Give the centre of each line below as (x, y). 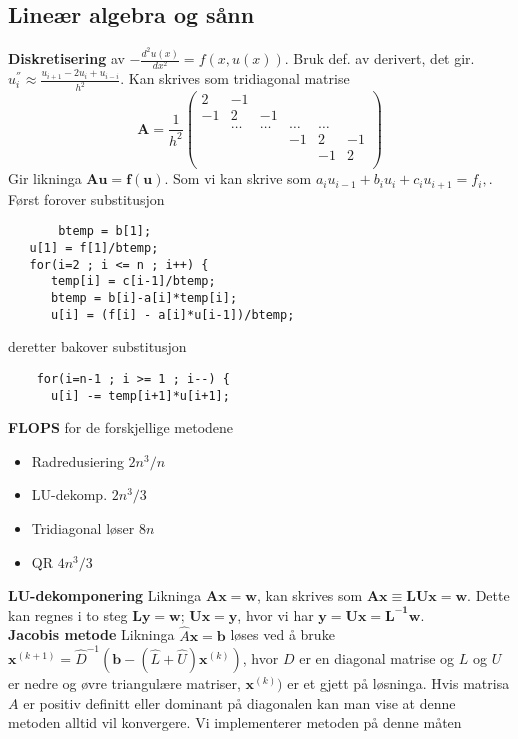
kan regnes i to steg (68, 614)
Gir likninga (45, 178)
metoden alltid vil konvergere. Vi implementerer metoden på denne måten (235, 722)
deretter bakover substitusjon (97, 346)
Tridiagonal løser (83, 528)
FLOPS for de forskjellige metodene (121, 427)
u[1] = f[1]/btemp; (94, 248)
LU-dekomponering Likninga (105, 595)
